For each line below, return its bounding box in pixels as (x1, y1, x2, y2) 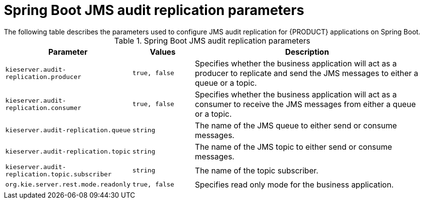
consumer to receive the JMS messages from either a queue (195, 99, 416, 109)
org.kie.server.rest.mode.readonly (5, 181, 131, 188)
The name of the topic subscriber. (195, 165, 318, 175)
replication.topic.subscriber (5, 170, 112, 178)
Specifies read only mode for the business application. (195, 179, 394, 189)
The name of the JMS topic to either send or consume (195, 141, 393, 152)
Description (285, 47, 329, 57)
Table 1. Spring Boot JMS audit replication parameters (114, 35, 311, 46)
